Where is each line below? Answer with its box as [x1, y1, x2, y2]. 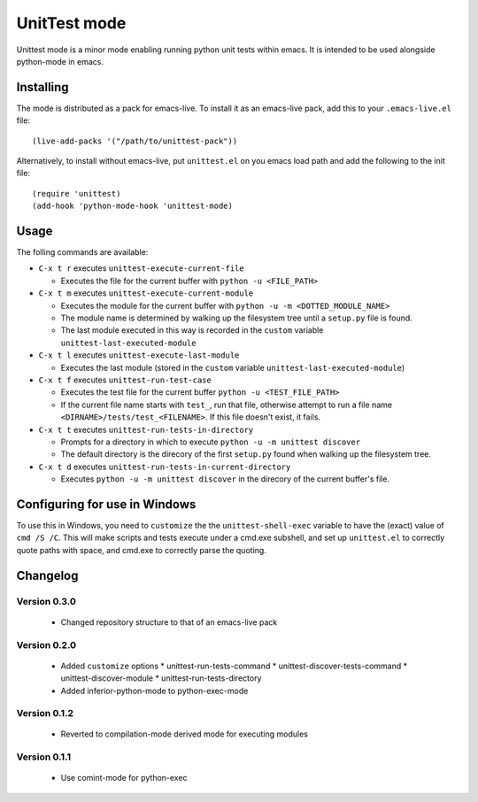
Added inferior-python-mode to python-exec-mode [60, 685, 249, 696]
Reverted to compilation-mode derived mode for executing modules [60, 729, 309, 739]
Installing [16, 80, 70, 95]
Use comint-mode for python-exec [60, 773, 188, 783]
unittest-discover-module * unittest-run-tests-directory [60, 673, 262, 683]
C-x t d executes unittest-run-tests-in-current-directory [38, 461, 291, 472]
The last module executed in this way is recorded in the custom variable [60, 325, 324, 335]
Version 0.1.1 [16, 751, 71, 763]
